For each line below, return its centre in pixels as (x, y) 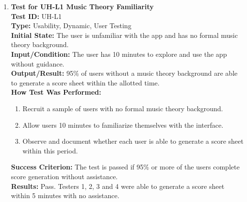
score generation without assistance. (64, 176)
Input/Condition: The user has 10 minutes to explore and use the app (119, 54)
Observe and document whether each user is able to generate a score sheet (133, 141)
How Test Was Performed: (56, 92)
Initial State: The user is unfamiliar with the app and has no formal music (124, 35)
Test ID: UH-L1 (36, 16)
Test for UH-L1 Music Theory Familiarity (82, 6)
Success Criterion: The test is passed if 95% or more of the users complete (125, 167)
